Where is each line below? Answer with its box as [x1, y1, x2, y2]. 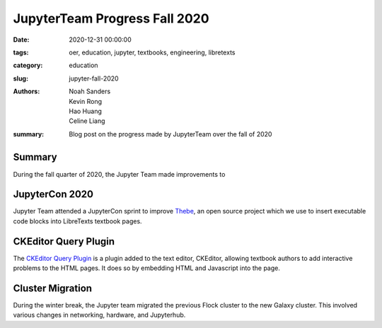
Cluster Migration [13, 282, 92, 294]
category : [13, 61, 43, 70]
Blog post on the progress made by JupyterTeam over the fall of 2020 [69, 129, 272, 138]
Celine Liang [69, 117, 105, 125]
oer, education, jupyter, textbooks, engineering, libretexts [69, 48, 236, 57]
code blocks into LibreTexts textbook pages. [13, 216, 142, 225]
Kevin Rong [69, 97, 103, 105]
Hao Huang [69, 107, 102, 115]
